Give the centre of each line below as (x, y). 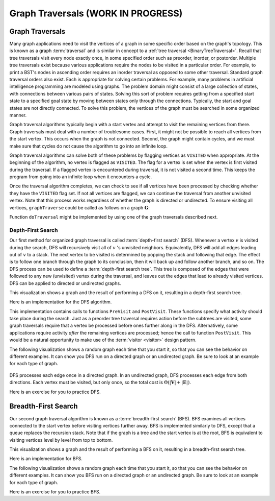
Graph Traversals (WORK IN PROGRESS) (96, 13)
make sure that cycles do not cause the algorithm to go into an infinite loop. (89, 146)
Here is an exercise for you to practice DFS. (55, 392)
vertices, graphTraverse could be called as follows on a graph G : (79, 207)
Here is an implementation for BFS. (46, 459)
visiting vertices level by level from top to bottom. (61, 440)
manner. (18, 115)
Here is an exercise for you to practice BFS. (55, 492)
